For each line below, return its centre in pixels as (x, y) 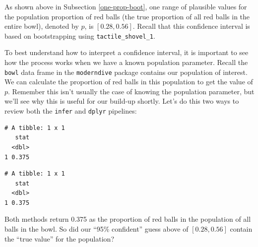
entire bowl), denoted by (42, 26)
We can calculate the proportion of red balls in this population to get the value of (129, 82)
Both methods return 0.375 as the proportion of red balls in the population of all (128, 219)
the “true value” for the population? (59, 238)
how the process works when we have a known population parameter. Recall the (126, 62)
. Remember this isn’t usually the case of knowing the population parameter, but (131, 91)
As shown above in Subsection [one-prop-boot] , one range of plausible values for (126, 6)
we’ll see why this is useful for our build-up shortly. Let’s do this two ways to (122, 101)
